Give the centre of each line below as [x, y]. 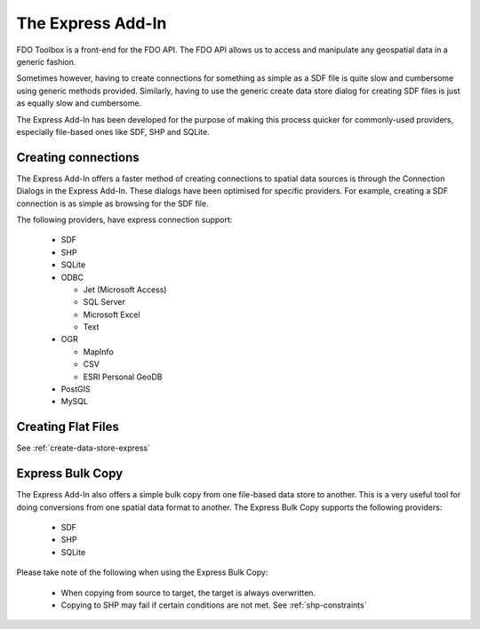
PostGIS [76, 389]
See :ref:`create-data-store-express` [84, 448]
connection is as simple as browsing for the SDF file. [112, 203]
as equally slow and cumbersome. [79, 103]
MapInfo [99, 352]
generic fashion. [46, 61]
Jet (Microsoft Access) [125, 290]
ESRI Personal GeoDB [123, 377]
